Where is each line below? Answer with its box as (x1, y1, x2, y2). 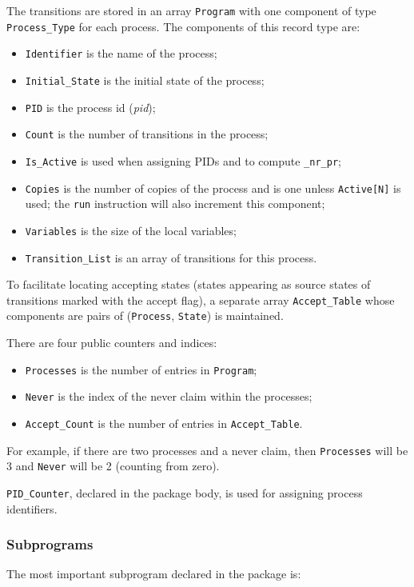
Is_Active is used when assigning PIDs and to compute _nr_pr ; (25, 152, 341, 169)
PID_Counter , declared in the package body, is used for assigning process (6, 485, 363, 501)
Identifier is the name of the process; (25, 45, 217, 62)
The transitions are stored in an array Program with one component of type (6, 2, 376, 18)
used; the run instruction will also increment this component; (25, 195, 325, 212)
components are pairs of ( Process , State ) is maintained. (6, 307, 284, 324)
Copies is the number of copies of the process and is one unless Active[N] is (25, 179, 401, 196)
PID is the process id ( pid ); (25, 98, 156, 115)
